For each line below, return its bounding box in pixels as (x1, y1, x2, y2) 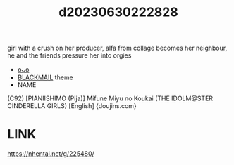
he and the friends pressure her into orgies (7, 51, 132, 60)
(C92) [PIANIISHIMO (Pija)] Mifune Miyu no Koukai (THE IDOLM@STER (7, 94, 214, 103)
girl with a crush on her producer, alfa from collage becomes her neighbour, (7, 44, 228, 53)
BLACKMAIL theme (17, 73, 74, 81)
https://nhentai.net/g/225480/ (7, 150, 95, 158)
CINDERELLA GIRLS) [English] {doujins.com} (7, 102, 137, 110)
